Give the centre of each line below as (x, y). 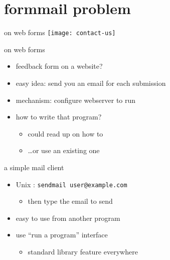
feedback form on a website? (59, 66)
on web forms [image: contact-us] (60, 32)
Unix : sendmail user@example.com (71, 184)
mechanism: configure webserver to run (76, 100)
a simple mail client (34, 167)
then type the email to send (70, 201)
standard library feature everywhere (83, 251)
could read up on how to (65, 133)
